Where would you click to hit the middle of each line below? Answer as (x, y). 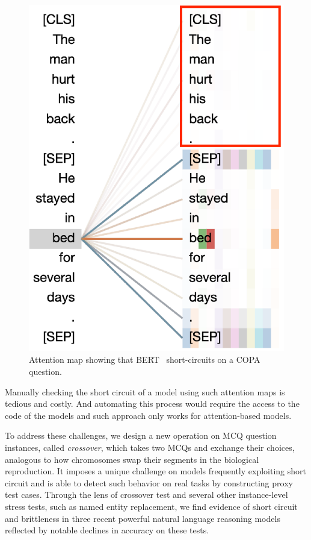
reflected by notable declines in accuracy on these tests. (107, 530)
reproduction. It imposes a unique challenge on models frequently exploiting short (156, 471)
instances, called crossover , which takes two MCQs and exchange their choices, (150, 447)
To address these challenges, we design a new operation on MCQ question (141, 435)
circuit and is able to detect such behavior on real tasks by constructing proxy (149, 482)
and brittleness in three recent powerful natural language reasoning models (143, 518)
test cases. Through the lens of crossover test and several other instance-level (146, 494)
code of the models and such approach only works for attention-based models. (148, 415)
